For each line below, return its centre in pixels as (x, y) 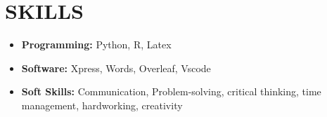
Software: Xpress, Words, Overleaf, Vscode (116, 68)
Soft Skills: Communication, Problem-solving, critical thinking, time (171, 91)
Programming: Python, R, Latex (96, 44)
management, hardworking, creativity (102, 105)
